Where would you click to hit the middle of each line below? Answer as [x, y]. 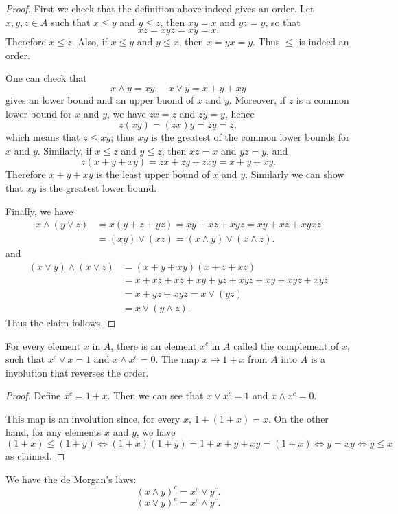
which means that [43, 137]
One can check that [46, 78]
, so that [283, 22]
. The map [177, 359]
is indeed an [324, 42]
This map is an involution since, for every [93, 418]
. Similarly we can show [295, 174]
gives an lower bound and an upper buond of [100, 99]
